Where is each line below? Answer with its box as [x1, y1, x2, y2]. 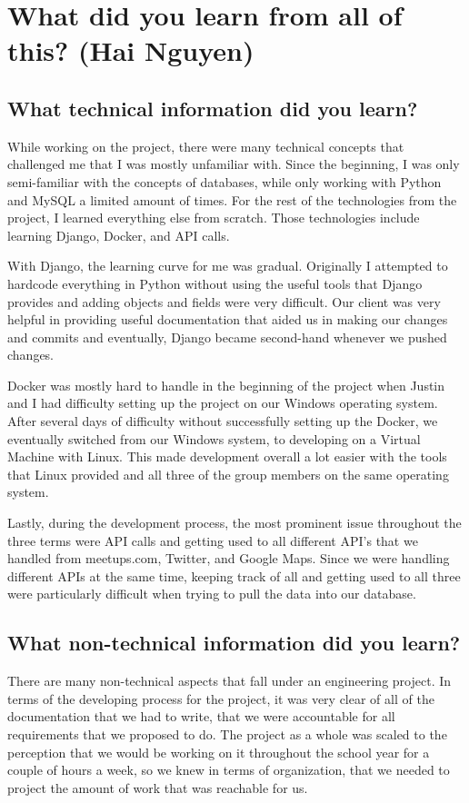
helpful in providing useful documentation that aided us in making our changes [7, 310, 448, 329]
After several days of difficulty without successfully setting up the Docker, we [7, 411, 438, 431]
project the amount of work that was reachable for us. [7, 778, 308, 797]
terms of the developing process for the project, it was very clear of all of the [7, 689, 434, 708]
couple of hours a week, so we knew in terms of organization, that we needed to [7, 760, 450, 779]
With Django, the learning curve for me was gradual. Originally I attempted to [7, 256, 448, 275]
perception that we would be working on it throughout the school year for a [7, 742, 430, 761]
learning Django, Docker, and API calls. [7, 225, 230, 244]
